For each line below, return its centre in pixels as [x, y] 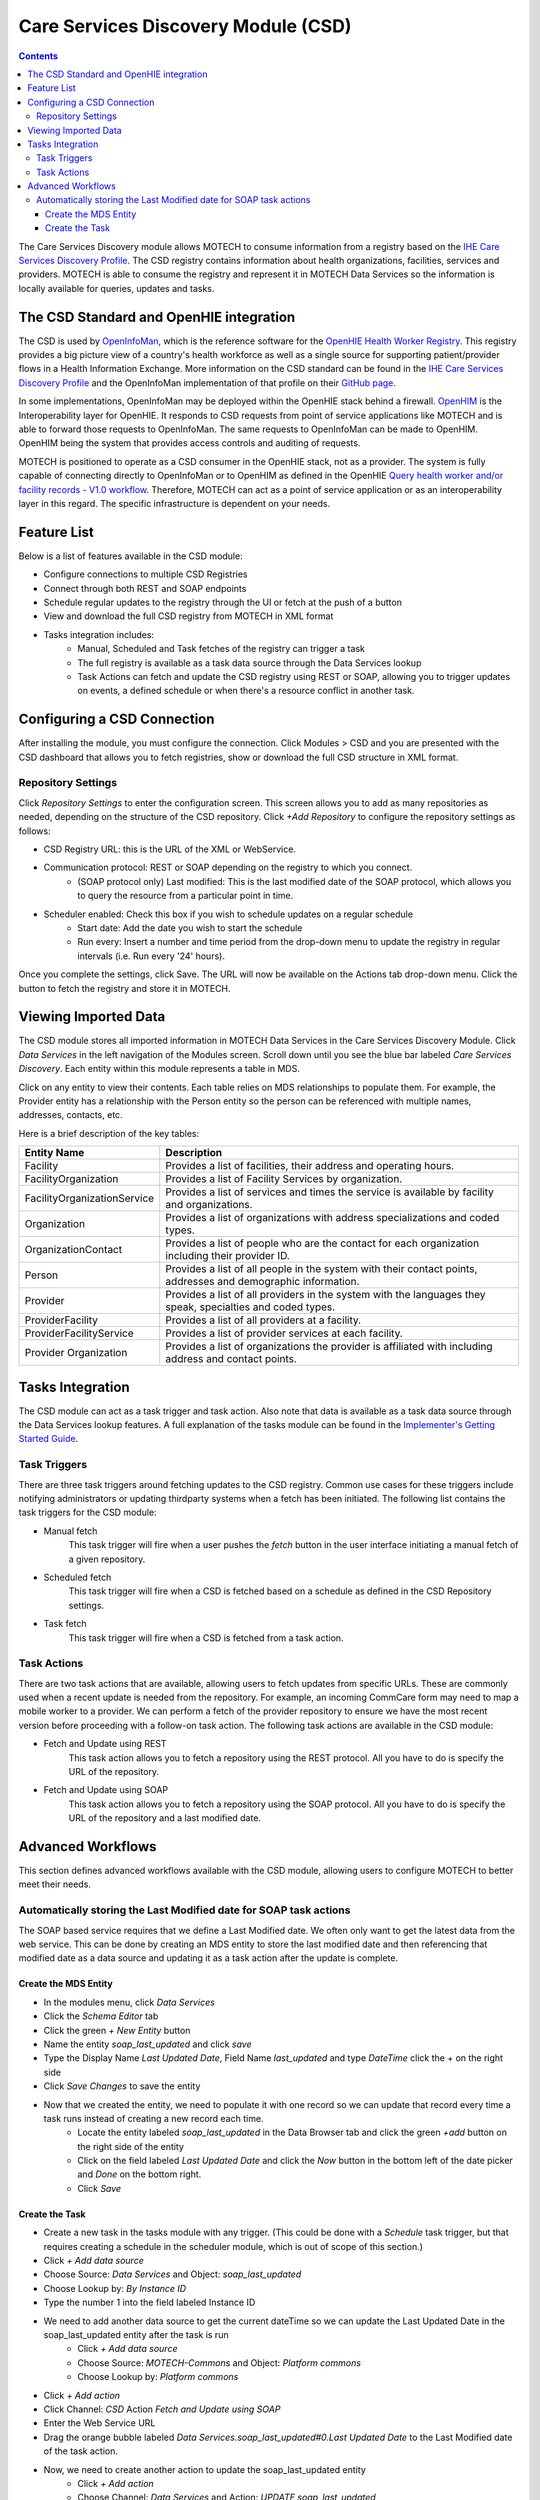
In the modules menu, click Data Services [129, 2002]
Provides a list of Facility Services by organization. [284, 1179]
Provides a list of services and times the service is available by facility [329, 1192]
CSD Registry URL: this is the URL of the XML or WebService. [170, 849]
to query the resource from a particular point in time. [185, 896]
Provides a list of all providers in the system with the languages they [325, 1295]
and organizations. [209, 1205]
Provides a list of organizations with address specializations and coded [332, 1218]
